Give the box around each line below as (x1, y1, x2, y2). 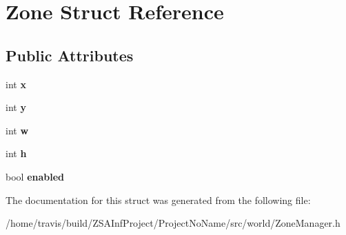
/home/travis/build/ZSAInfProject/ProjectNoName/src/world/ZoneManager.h (6, 216, 340, 230)
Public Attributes (6, 44, 134, 65)
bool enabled (6, 169, 65, 183)
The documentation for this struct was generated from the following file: (6, 192, 311, 207)
